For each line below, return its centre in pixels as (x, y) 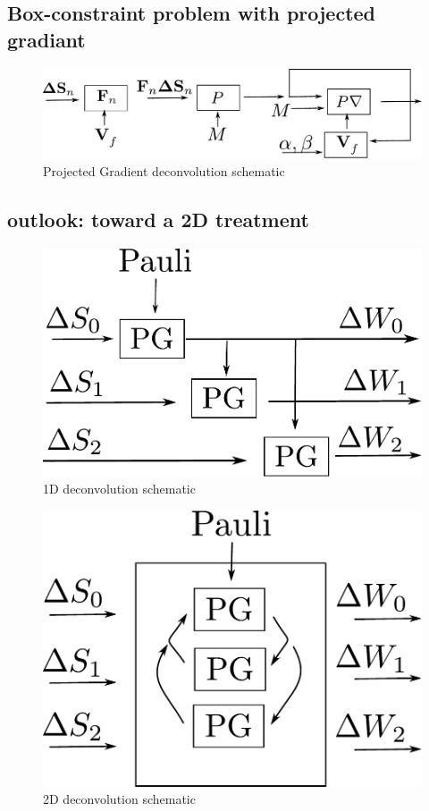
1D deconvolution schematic (119, 489)
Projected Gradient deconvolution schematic (164, 170)
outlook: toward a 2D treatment (158, 219)
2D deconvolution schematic (119, 799)
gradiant (46, 39)
